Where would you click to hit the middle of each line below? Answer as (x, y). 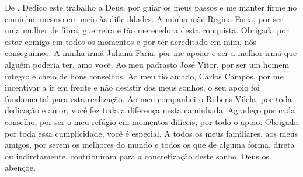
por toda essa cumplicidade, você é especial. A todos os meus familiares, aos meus (151, 133)
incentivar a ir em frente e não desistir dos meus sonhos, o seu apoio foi (132, 87)
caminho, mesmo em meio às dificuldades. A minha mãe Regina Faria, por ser (144, 18)
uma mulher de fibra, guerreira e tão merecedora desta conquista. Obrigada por (147, 30)
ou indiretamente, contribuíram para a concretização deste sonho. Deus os (137, 156)
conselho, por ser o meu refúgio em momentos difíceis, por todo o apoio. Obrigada (151, 121)
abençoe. (20, 167)
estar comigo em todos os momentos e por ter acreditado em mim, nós (130, 41)
